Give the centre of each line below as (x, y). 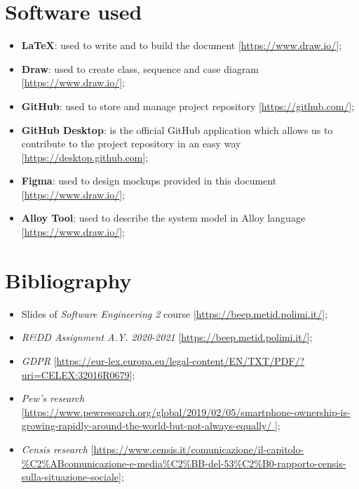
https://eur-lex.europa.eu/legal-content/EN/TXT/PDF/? (181, 360)
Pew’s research (53, 398)
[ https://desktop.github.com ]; (85, 157)
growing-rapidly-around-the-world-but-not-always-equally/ (147, 426)
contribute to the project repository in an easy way (131, 143)
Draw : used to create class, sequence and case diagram (140, 68)
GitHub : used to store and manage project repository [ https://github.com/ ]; (188, 106)
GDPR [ (39, 360)
